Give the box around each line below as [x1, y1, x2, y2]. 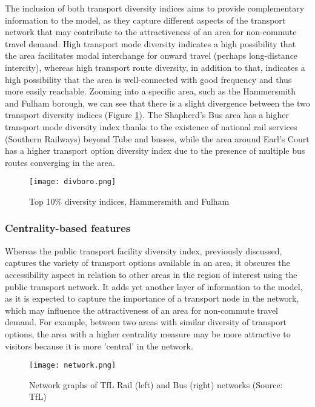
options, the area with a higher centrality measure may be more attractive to [5, 327, 291, 340]
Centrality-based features [5, 220, 131, 236]
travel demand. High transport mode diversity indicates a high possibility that [5, 37, 296, 50]
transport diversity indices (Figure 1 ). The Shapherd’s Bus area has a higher [5, 108, 289, 121]
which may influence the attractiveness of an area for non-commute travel [5, 303, 278, 316]
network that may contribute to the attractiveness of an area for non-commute [5, 25, 297, 38]
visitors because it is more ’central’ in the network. [5, 339, 193, 352]
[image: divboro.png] [29, 177, 116, 187]
